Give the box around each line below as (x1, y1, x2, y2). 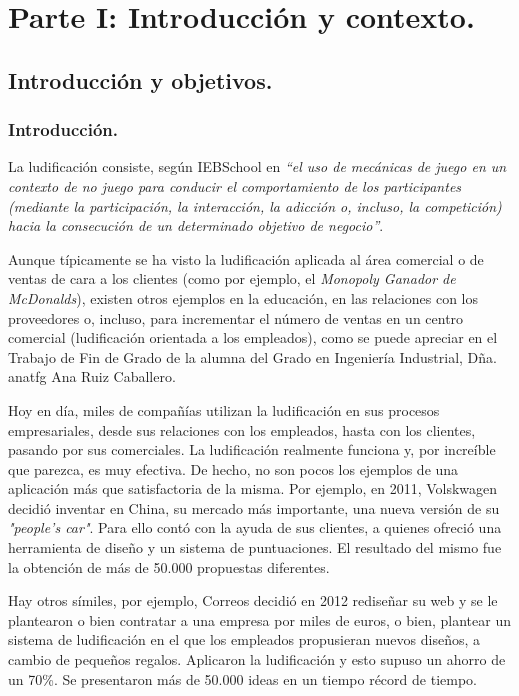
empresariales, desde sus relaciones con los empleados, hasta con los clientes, (8, 419, 476, 440)
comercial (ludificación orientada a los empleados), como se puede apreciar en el (8, 327, 498, 348)
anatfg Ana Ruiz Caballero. (8, 366, 176, 387)
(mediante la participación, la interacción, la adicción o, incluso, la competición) (8, 195, 502, 216)
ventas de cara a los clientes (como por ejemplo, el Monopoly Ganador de (8, 268, 456, 289)
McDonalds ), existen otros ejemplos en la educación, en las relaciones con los (8, 287, 479, 308)
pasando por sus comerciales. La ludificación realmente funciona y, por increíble (8, 439, 496, 460)
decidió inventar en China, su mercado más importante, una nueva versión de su (8, 497, 500, 518)
